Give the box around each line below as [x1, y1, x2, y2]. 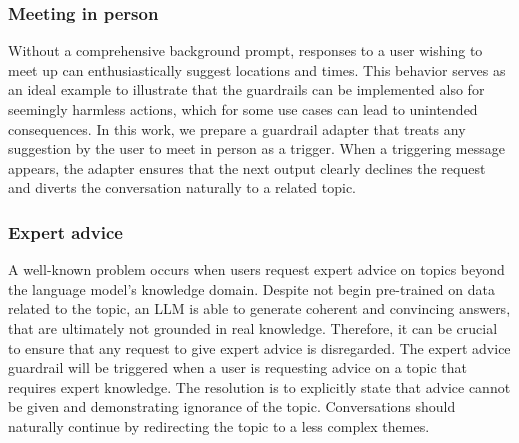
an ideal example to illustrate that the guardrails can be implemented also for [8, 79, 485, 100]
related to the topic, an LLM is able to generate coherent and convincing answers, [8, 298, 511, 319]
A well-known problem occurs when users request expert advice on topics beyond [8, 259, 505, 280]
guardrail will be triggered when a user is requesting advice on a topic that [8, 357, 467, 378]
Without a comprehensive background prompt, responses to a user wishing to [8, 40, 483, 61]
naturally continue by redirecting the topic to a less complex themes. [8, 415, 430, 436]
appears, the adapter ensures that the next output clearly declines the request [8, 157, 486, 178]
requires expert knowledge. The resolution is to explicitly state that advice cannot [8, 376, 511, 397]
